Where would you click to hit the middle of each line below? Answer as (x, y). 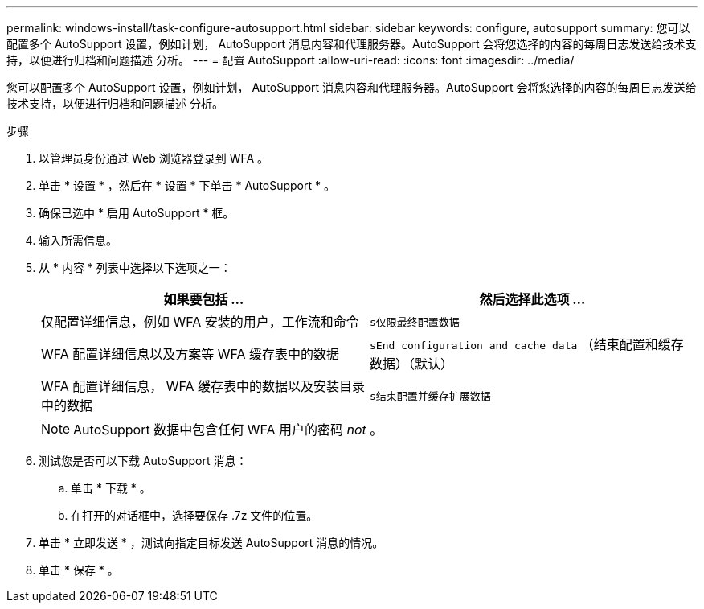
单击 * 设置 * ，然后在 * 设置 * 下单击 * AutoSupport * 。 (187, 185)
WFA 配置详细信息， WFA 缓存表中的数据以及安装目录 (203, 386)
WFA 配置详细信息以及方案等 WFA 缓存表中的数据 (190, 354)
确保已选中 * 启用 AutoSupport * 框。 (137, 213)
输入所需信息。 (78, 240)
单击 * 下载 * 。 (111, 488)
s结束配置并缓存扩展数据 (430, 396)
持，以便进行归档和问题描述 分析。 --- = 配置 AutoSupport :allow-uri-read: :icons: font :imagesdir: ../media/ (291, 60)
